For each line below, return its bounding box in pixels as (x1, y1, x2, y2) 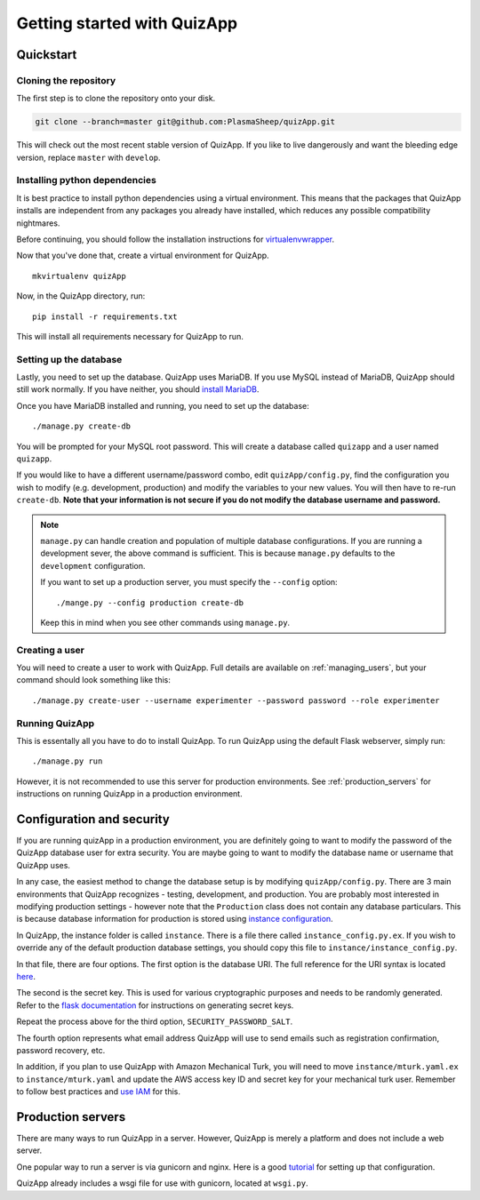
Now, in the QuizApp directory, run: (16, 291, 146, 301)
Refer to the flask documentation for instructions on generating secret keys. (16, 1000, 294, 1011)
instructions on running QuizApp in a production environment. (16, 788, 244, 799)
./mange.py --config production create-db (56, 597, 244, 608)
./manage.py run (32, 756, 103, 766)
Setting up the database (16, 353, 123, 365)
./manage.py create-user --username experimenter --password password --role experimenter (32, 695, 440, 706)
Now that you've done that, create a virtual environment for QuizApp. (16, 250, 270, 261)
